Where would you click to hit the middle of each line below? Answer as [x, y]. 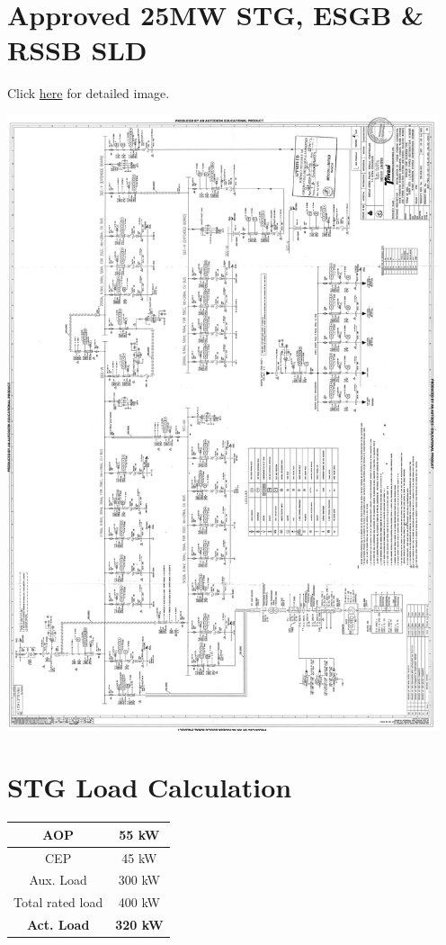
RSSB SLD [77, 50]
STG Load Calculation [150, 787]
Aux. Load [58, 880]
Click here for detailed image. [89, 93]
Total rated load [58, 902]
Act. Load [58, 925]
